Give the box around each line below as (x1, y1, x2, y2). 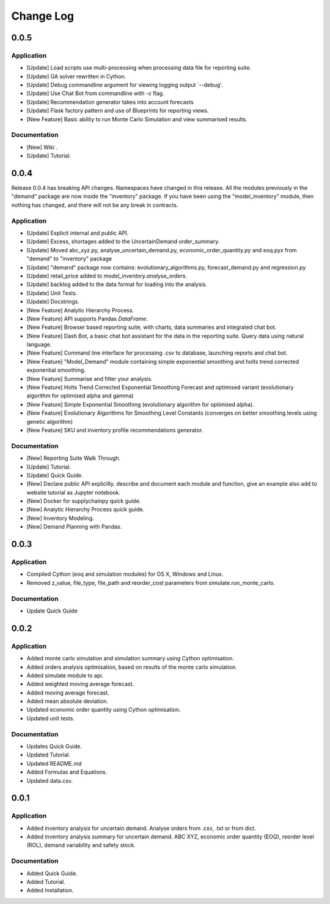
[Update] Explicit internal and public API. (26, 230, 128, 237)
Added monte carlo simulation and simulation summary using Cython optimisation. (26, 655, 235, 662)
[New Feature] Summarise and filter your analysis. (26, 375, 153, 382)
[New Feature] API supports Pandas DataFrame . (26, 315, 148, 322)
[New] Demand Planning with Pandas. (26, 523, 122, 530)
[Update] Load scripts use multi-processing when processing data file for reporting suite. (26, 64, 252, 72)
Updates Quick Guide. (26, 742, 82, 750)
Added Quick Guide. (26, 870, 78, 877)
